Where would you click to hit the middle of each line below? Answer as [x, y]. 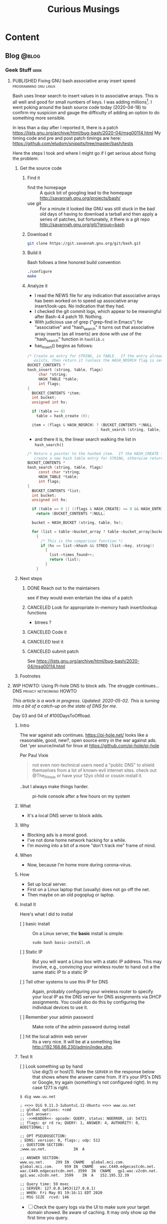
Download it [40, 234]
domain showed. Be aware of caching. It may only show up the [91, 1212]
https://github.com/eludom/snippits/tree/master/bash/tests [73, 143]
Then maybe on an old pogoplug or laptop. [71, 895]
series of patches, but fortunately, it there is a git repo [95, 219]
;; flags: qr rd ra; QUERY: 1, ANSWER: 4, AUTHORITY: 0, [80, 1123]
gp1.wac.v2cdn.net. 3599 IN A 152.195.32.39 [74, 1175]
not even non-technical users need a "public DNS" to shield [93, 765]
